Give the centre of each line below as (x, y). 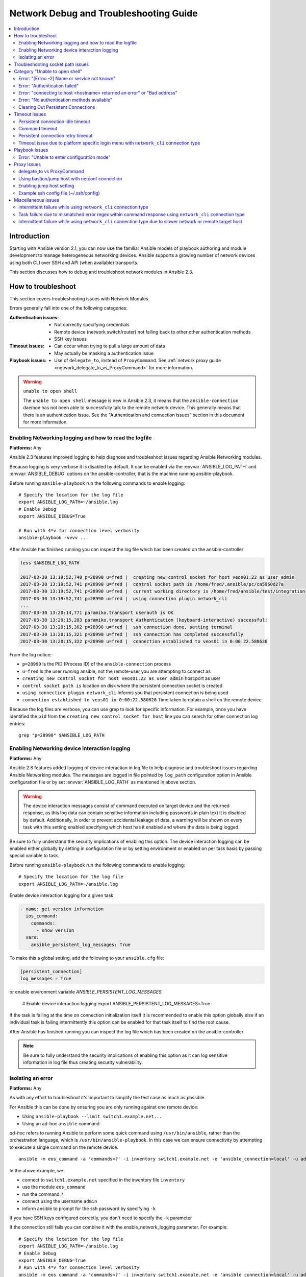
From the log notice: (31, 655)
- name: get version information (62, 909)
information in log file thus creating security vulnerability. (83, 1062)
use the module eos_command (54, 1187)
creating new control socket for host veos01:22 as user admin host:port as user (121, 678)
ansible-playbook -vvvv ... (54, 538)
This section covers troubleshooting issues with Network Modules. (80, 299)
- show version (55, 930)
